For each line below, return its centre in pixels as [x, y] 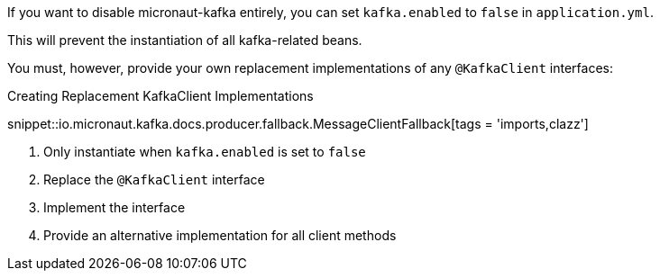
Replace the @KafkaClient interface [154, 179]
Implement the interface [115, 207]
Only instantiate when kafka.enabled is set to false [205, 152]
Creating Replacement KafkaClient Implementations [160, 96]
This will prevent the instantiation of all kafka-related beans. [185, 40]
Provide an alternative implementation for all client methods [220, 235]
